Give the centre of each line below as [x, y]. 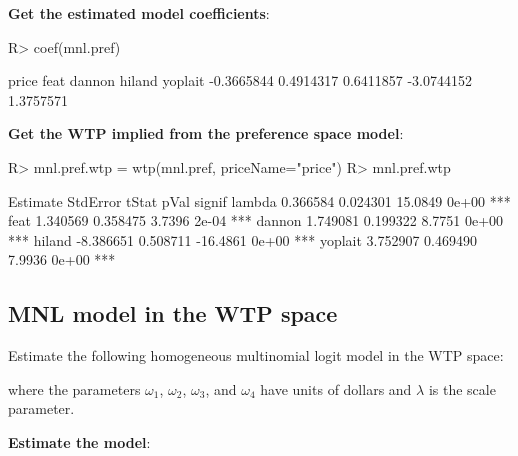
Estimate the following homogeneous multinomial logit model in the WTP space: [256, 355]
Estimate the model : [79, 441]
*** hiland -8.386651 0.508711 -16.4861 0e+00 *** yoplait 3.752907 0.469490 [242, 239]
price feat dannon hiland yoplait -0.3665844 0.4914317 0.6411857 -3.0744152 [240, 80]
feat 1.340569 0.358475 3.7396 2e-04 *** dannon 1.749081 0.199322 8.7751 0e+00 [256, 220]
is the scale [462, 388]
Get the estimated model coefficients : [139, 13]
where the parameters [74, 388]
